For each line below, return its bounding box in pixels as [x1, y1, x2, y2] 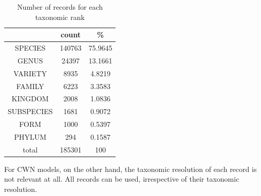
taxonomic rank [35, 11, 85, 22]
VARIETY [13, 68, 47, 78]
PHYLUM [14, 131, 47, 142]
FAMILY [16, 80, 44, 91]
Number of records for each [17, 2, 103, 12]
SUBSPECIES [8, 106, 53, 117]
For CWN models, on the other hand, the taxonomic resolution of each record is [4, 163, 257, 174]
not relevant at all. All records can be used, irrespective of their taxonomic [4, 173, 239, 184]
